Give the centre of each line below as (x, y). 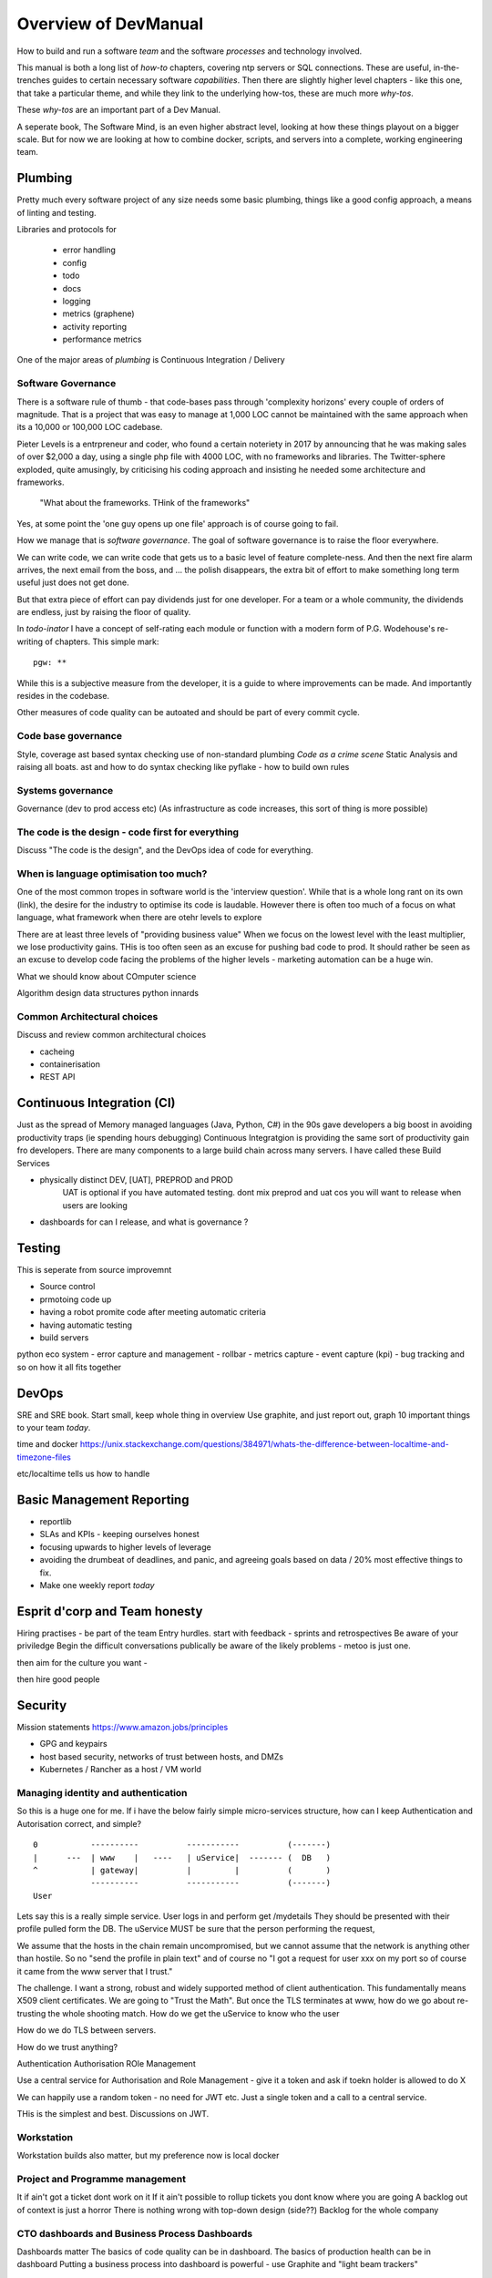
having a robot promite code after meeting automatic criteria (153, 1312)
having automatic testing (86, 1325)
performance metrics (102, 339)
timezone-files (44, 1457)
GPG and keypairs (74, 1744)
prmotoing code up (76, 1299)
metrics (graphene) (99, 313)
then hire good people (58, 1679)
